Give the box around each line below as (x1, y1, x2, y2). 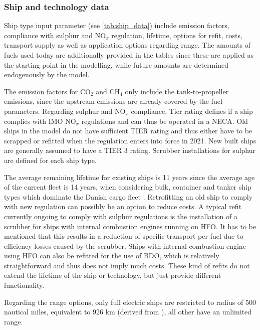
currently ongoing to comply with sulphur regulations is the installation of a (4, 211, 238, 221)
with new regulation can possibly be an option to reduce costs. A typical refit (4, 201, 242, 212)
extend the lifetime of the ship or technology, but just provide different (4, 270, 221, 280)
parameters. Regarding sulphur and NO (4, 105, 126, 116)
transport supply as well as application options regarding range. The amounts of (4, 40, 250, 50)
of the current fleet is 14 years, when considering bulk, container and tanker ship (4, 182, 251, 192)
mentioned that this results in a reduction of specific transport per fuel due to (4, 231, 243, 241)
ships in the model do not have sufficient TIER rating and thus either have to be (4, 125, 252, 136)
